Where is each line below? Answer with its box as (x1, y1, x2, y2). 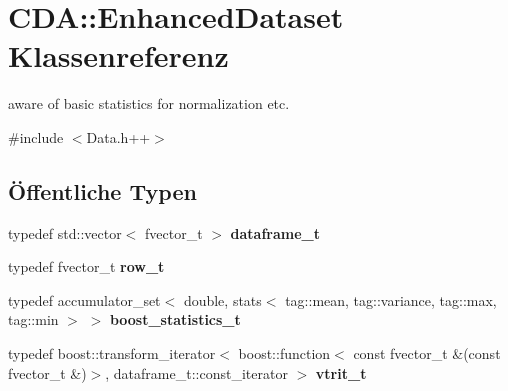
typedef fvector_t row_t (8, 256, 165, 277)
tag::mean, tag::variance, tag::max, (285, 289, 497, 310)
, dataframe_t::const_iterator (105, 362, 288, 383)
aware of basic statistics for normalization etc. (8, 93, 290, 114)
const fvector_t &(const (353, 343, 501, 364)
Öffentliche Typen (8, 175, 197, 206)
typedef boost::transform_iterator (8, 343, 216, 364)
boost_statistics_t (109, 309, 241, 330)
